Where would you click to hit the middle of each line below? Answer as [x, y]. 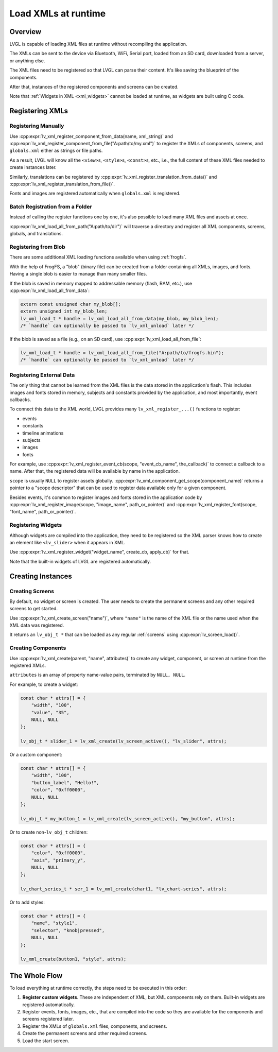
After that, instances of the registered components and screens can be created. [94, 87]
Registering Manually [37, 126]
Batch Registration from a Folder [51, 207]
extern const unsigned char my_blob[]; [71, 304]
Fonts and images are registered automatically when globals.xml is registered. [95, 194]
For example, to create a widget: [44, 684]
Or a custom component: [36, 755]
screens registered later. [48, 1019]
